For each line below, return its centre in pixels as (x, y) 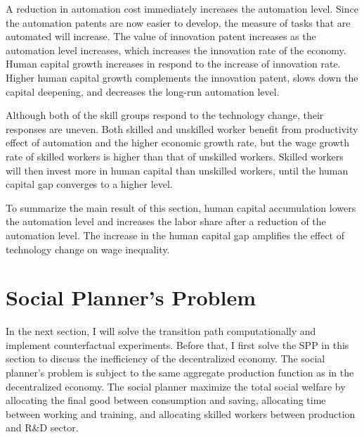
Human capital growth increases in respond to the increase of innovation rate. (173, 64)
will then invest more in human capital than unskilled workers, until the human (177, 170)
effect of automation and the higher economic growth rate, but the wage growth (177, 142)
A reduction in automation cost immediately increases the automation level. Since (182, 8)
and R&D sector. (42, 427)
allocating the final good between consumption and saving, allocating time (166, 400)
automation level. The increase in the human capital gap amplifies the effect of (175, 235)
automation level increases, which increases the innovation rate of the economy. (176, 50)
